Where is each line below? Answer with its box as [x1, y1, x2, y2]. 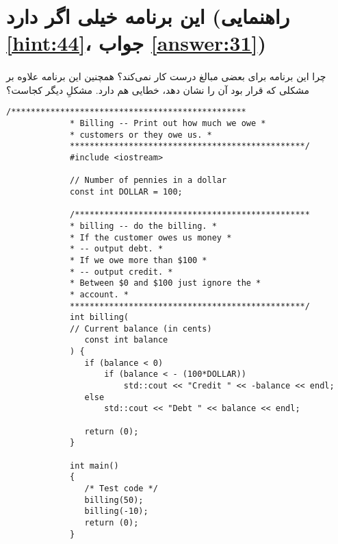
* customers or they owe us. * [70, 129, 212, 140]
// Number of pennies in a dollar [70, 175, 227, 186]
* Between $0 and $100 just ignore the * [70, 278, 261, 288]
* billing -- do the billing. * [70, 221, 217, 231]
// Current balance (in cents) [70, 323, 212, 334]
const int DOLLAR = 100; [70, 186, 183, 197]
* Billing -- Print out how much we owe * [70, 119, 266, 128]
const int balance [84, 335, 168, 345]
